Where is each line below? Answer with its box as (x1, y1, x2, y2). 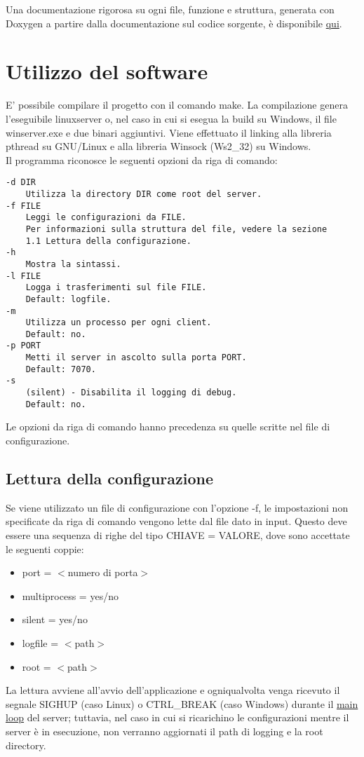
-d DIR (6, 177, 36, 188)
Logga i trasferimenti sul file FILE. (25, 282, 207, 293)
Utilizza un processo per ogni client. (25, 318, 212, 328)
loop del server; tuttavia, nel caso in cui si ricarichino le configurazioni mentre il (6, 710, 349, 725)
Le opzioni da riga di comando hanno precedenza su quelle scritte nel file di (6, 419, 330, 434)
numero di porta (67, 565, 138, 580)
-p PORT (6, 341, 41, 351)
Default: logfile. (25, 294, 112, 304)
